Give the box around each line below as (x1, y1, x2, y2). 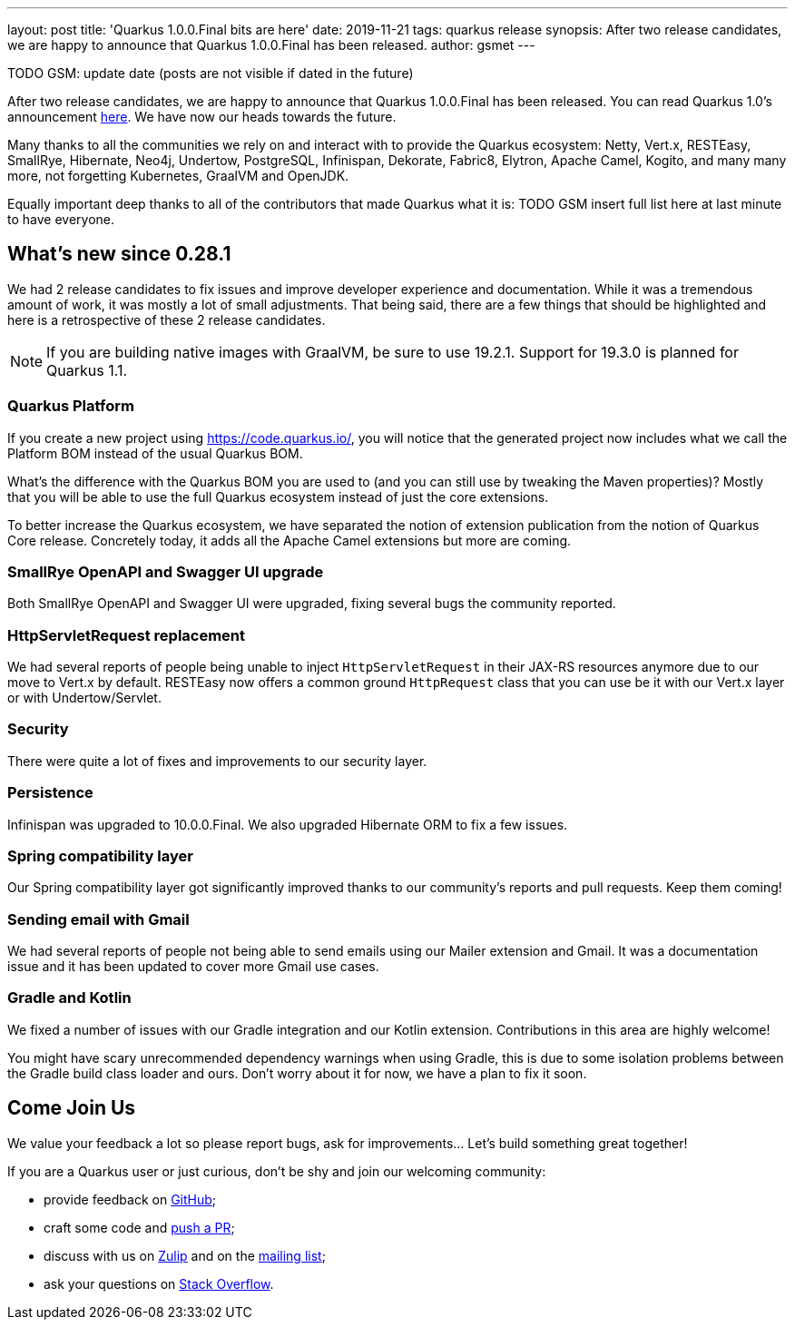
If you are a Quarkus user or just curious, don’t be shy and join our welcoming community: (7, 1163, 546, 1179)
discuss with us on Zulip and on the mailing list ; (44, 1247, 326, 1263)
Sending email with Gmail (7, 909, 190, 929)
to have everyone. (7, 211, 114, 227)
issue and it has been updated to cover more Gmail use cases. (7, 958, 379, 975)
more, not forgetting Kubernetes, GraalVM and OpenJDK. (7, 168, 349, 183)
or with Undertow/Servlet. (7, 690, 162, 706)
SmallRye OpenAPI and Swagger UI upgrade (7, 562, 324, 581)
